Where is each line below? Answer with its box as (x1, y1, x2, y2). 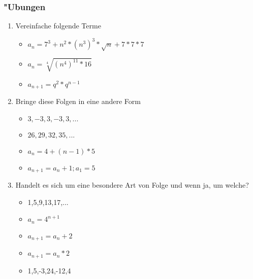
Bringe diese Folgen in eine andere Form (15, 96, 141, 107)
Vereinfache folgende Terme (15, 20, 101, 31)
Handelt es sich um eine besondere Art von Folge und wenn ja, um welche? (15, 180, 249, 190)
